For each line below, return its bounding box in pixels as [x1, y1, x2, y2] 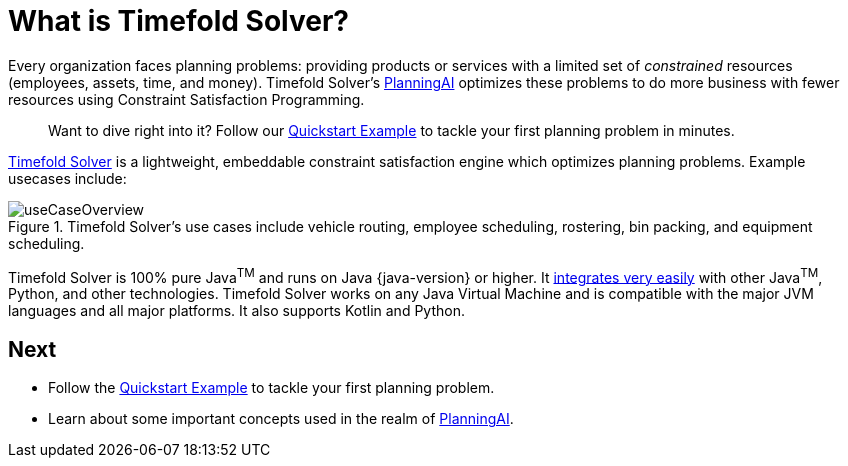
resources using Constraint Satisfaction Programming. [8, 90, 365, 108]
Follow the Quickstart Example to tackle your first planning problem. [48, 379, 495, 397]
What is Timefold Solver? [8, 4, 350, 38]
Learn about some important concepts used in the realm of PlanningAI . [48, 410, 514, 428]
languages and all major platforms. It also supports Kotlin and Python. [8, 302, 465, 320]
